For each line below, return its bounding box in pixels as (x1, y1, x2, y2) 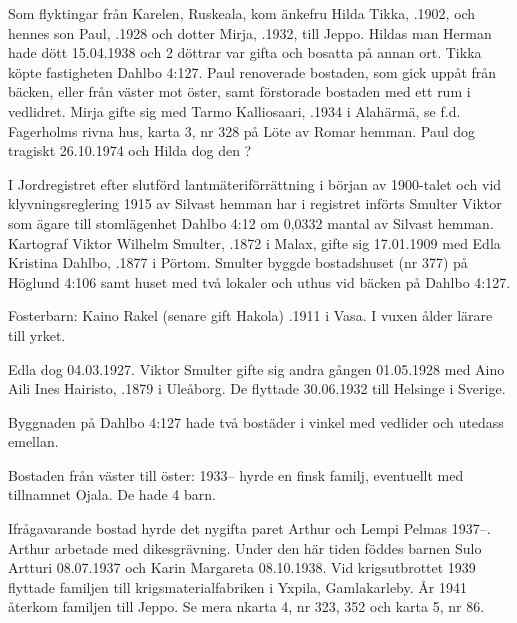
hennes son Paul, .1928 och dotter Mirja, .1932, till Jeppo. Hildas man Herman (8, 22, 492, 43)
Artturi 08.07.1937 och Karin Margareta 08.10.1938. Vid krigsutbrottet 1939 (8, 557, 476, 578)
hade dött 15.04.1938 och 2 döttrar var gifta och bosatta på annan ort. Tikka (8, 42, 482, 63)
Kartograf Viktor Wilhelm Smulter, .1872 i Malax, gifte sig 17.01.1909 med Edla (8, 232, 501, 253)
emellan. (8, 431, 59, 452)
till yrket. (8, 324, 66, 345)
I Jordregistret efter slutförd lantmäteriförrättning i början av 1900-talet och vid (8, 173, 502, 194)
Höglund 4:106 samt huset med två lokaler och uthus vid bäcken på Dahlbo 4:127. (8, 271, 511, 292)
